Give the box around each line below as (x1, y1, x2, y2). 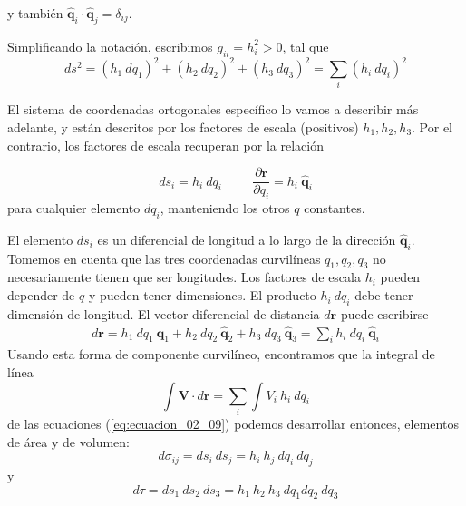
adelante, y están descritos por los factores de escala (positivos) (7, 118, 359, 137)
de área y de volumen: (7, 432, 130, 451)
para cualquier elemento (7, 199, 141, 218)
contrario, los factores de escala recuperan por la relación (7, 135, 324, 154)
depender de (7, 286, 75, 305)
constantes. (304, 199, 365, 218)
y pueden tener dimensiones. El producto (88, 286, 316, 305)
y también (7, 4, 63, 22)
